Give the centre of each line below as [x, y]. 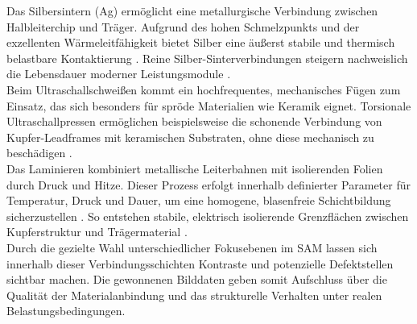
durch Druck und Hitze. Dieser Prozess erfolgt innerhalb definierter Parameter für [208, 184]
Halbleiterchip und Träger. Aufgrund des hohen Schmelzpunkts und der [183, 26]
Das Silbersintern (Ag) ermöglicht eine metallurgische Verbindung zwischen [192, 10]
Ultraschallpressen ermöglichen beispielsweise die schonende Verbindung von [194, 121]
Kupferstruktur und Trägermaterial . [97, 232]
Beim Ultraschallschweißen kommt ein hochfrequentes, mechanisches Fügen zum [204, 89]
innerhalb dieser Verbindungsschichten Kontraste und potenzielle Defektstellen [200, 263]
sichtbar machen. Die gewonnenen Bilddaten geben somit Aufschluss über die [197, 279]
